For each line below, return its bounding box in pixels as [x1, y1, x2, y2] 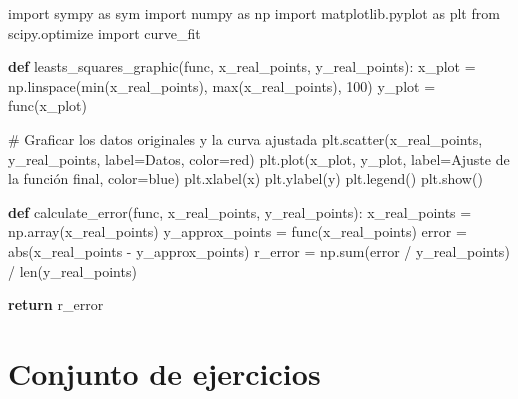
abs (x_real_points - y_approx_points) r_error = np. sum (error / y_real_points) [8, 240, 510, 261]
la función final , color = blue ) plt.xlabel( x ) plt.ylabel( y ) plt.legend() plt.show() [8, 168, 483, 189]
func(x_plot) [8, 95, 87, 116]
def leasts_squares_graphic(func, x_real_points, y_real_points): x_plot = [8, 56, 476, 77]
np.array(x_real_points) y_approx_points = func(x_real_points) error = [8, 221, 467, 242]
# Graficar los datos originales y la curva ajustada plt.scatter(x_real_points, [8, 128, 483, 149]
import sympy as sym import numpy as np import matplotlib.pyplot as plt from [8, 3, 500, 23]
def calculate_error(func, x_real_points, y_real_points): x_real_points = [8, 201, 472, 222]
